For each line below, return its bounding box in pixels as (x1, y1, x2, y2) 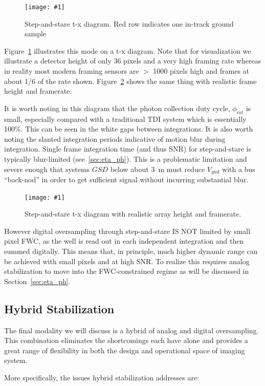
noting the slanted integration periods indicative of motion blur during (4, 133, 226, 144)
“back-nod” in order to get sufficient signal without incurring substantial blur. (4, 174, 249, 185)
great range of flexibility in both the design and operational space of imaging (4, 345, 245, 355)
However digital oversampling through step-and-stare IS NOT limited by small (4, 225, 251, 236)
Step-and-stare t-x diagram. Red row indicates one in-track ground (25, 18, 234, 29)
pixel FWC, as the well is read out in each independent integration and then (4, 235, 244, 246)
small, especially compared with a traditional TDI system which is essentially (4, 113, 247, 124)
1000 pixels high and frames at (153, 66, 250, 76)
